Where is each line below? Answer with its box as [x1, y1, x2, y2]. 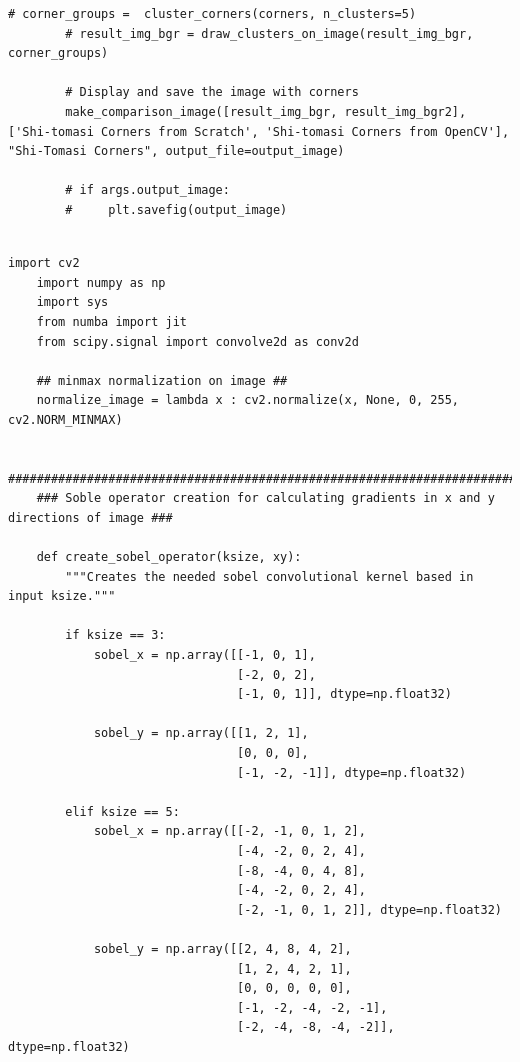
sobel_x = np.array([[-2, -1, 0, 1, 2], [93, 824, 366, 839]
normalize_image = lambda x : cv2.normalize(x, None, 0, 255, [36, 393, 460, 408]
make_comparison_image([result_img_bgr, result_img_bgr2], [65, 104, 467, 119]
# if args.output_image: [65, 183, 230, 198]
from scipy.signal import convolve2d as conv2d [36, 334, 359, 349]
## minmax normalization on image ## [36, 373, 288, 388]
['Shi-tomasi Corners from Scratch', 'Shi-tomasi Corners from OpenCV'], [8, 124, 510, 139]
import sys [36, 295, 109, 310]
